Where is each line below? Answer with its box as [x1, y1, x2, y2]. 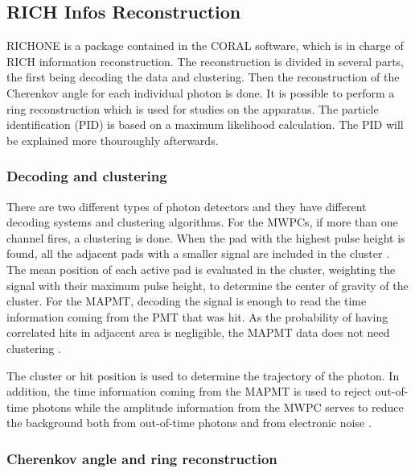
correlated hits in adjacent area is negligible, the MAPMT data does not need [6, 324, 390, 341]
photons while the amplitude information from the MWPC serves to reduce [31, 398, 404, 415]
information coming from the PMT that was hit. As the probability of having [6, 308, 388, 325]
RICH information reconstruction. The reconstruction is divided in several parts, [6, 52, 404, 69]
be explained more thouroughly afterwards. [6, 131, 219, 148]
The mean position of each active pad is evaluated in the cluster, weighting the [6, 260, 396, 277]
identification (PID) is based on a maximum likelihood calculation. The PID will [6, 116, 404, 133]
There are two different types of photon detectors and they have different [6, 197, 367, 214]
